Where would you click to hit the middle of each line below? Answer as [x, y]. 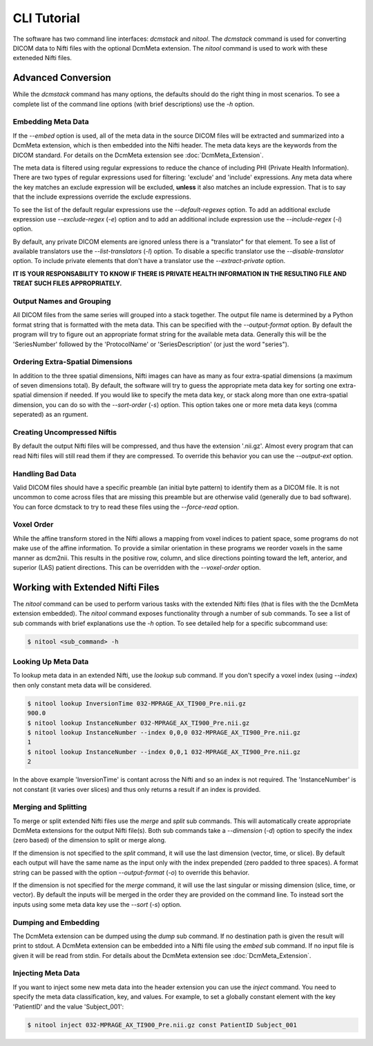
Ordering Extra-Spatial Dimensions [73, 362]
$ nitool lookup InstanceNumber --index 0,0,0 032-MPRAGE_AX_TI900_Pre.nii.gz [164, 732]
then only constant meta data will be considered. [82, 685]
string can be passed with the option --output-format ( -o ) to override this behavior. [131, 872]
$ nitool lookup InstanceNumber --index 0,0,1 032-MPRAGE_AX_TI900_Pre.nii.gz [164, 752]
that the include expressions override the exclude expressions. [102, 197]
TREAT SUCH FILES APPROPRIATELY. [67, 283]
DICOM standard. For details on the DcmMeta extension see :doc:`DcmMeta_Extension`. [138, 155]
